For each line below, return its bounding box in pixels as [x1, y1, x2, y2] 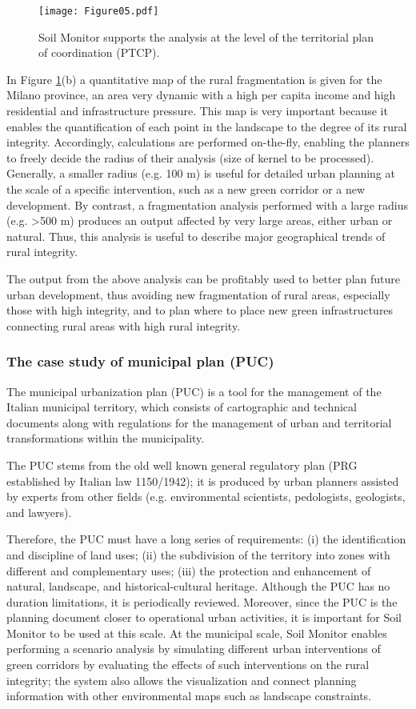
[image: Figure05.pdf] [38, 6, 159, 17]
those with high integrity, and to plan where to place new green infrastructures [6, 302, 394, 318]
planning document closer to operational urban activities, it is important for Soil [6, 609, 402, 626]
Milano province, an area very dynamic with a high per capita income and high [6, 86, 396, 103]
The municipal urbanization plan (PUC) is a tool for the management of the [6, 383, 382, 399]
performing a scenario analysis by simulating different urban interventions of [6, 640, 381, 657]
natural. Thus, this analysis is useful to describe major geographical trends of [6, 227, 386, 244]
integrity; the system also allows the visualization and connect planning [6, 671, 357, 688]
